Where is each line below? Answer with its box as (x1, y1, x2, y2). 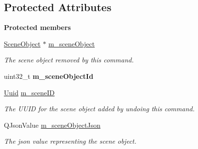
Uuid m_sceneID (4, 87, 55, 97)
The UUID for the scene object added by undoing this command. (4, 104, 195, 114)
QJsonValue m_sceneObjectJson (4, 119, 100, 130)
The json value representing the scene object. (4, 136, 137, 146)
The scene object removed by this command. (4, 55, 134, 65)
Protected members (4, 22, 71, 32)
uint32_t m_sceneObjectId (4, 71, 94, 81)
